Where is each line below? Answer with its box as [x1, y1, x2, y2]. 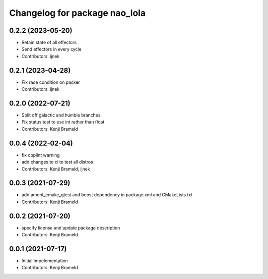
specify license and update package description [21, 224, 120, 230]
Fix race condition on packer [21, 79, 80, 85]
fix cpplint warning [21, 152, 60, 158]
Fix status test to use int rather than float [21, 119, 105, 125]
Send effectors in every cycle [21, 46, 82, 52]
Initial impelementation [21, 258, 68, 264]
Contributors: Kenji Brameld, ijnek [21, 166, 90, 172]
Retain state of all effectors [21, 40, 77, 46]
